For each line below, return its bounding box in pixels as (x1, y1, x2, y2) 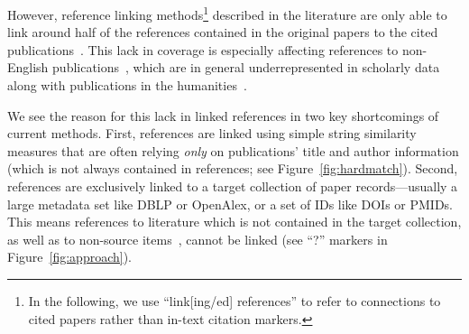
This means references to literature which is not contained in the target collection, (7, 212, 462, 231)
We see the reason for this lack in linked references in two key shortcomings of (7, 106, 439, 125)
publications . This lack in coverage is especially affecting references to (7, 40, 399, 59)
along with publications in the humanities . (7, 76, 247, 95)
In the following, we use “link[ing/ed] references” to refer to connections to (28, 291, 441, 310)
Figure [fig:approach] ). (7, 247, 132, 266)
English (7, 58, 49, 77)
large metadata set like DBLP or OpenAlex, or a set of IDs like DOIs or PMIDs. (7, 194, 453, 213)
